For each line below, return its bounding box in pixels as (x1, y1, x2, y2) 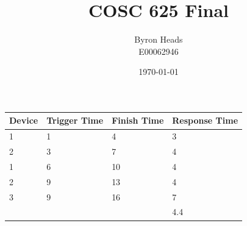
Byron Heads (134, 33, 183, 46)
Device (9, 114, 38, 127)
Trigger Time (46, 114, 104, 127)
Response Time (172, 114, 238, 127)
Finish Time (112, 114, 164, 127)
